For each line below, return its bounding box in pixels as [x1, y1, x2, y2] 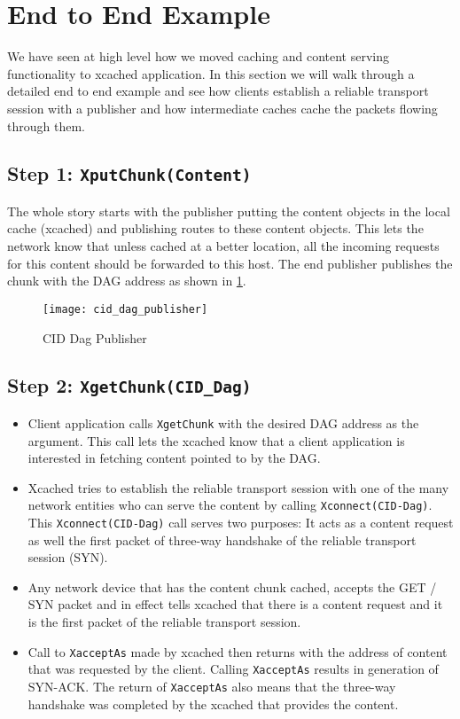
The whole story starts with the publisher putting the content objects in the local [7, 201, 450, 220]
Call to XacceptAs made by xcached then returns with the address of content [27, 642, 448, 660]
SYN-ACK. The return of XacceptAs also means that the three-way [27, 676, 396, 695]
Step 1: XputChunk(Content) [7, 160, 252, 187]
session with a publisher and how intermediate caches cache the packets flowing [7, 98, 438, 117]
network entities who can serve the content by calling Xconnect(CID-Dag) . [27, 496, 433, 514]
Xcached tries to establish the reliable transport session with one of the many [27, 478, 449, 496]
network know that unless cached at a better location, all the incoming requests [7, 237, 440, 255]
